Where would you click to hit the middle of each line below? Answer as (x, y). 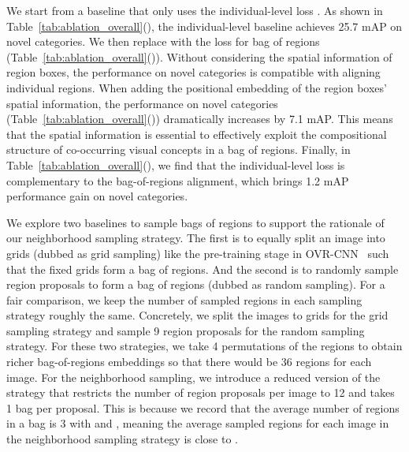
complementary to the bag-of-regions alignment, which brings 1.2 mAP (178, 180)
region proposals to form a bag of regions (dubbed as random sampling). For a (196, 284)
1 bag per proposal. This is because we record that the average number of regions (203, 407)
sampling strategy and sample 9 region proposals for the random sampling (186, 330)
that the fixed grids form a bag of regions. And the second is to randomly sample (203, 269)
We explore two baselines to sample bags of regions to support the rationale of (195, 222)
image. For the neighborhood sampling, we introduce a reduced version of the (193, 377)
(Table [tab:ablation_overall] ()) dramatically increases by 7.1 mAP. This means (200, 119)
